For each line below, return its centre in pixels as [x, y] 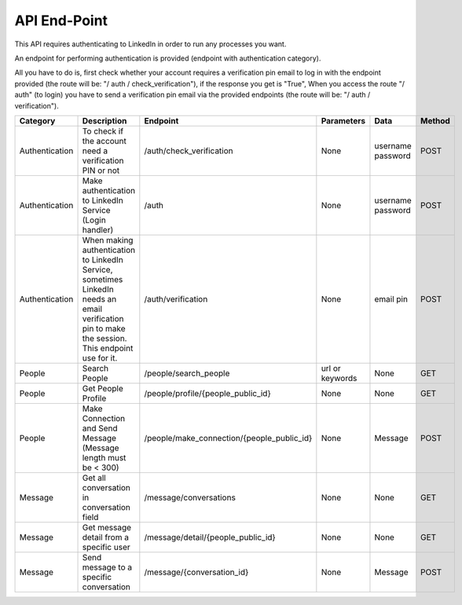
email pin [391, 299]
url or [331, 368]
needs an [99, 299]
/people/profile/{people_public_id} [207, 393]
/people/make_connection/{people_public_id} [228, 438]
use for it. [100, 357]
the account [104, 141]
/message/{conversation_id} [196, 572]
